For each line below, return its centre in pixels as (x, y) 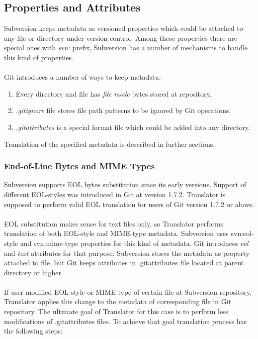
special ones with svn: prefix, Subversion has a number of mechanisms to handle (126, 48)
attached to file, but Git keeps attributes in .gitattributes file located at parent (124, 263)
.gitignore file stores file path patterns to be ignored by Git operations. (123, 110)
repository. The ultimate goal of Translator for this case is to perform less (116, 311)
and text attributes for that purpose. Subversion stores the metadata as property (127, 253)
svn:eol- (242, 233)
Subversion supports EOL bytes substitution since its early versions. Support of (125, 184)
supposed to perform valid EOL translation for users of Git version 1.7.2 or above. (129, 204)
